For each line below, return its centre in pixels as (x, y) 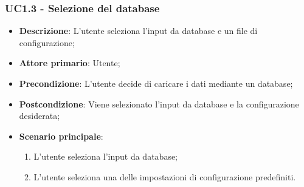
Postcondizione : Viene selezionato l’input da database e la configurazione (159, 104)
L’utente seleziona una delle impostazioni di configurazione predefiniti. (165, 176)
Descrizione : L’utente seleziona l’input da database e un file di (138, 31)
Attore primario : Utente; (70, 63)
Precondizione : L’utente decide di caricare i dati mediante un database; (156, 83)
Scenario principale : (61, 136)
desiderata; (40, 116)
